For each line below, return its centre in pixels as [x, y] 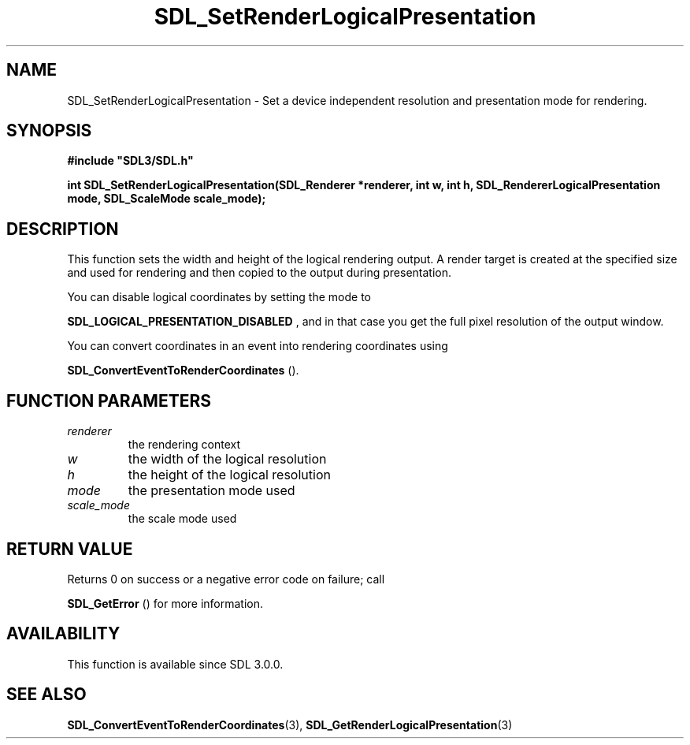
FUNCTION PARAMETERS [109, 400]
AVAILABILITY [63, 634]
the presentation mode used [211, 491]
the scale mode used [182, 519]
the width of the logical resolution [227, 459]
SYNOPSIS [49, 131]
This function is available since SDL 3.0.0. [175, 664]
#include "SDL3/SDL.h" [130, 161]
